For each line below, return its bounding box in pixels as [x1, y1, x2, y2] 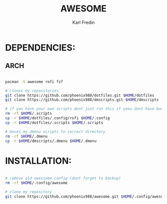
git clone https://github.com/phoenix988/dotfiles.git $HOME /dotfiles [5, 93, 155, 98]
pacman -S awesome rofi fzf [5, 79, 64, 84]
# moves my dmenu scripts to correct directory [5, 129, 106, 134]
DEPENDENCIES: [5, 42, 76, 53]
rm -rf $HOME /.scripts [5, 111, 52, 116]
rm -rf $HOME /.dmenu [5, 134, 48, 139]
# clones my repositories [5, 88, 59, 93]
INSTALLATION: [5, 155, 72, 166]
